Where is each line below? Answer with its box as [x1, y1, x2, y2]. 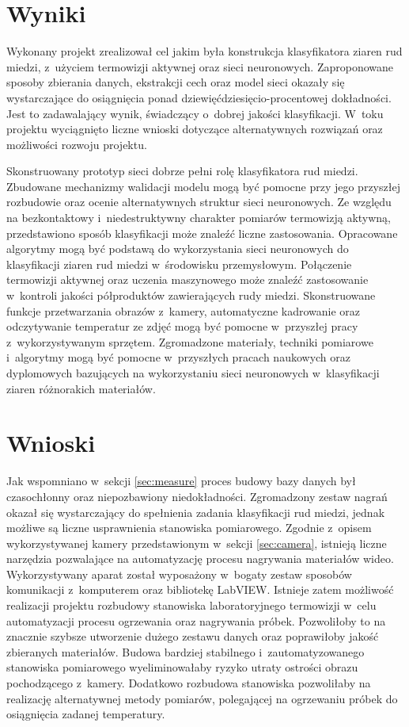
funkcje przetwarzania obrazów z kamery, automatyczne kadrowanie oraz [6, 302, 361, 319]
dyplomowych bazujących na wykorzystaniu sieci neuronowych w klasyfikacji [6, 365, 380, 381]
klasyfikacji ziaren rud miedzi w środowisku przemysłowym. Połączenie [6, 255, 352, 272]
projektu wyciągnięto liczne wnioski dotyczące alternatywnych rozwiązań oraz [6, 121, 383, 137]
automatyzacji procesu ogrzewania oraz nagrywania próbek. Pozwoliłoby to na [6, 612, 386, 629]
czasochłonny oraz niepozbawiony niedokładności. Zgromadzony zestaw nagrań [6, 488, 388, 504]
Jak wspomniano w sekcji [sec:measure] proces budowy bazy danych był [6, 473, 356, 489]
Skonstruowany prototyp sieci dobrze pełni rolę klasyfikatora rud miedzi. [6, 163, 358, 179]
